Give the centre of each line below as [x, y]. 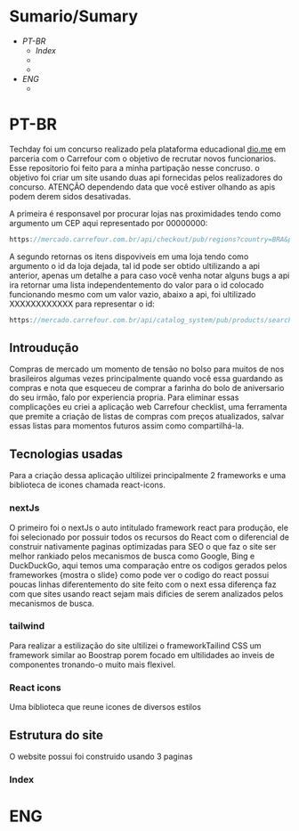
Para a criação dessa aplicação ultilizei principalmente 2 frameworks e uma [148, 476]
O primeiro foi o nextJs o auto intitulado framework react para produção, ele [149, 527]
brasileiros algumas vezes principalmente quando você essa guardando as [146, 379]
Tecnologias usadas [66, 454]
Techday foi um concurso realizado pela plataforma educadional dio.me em [148, 149]
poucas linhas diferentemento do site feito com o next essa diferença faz [143, 584]
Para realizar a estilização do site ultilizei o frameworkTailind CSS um [135, 645]
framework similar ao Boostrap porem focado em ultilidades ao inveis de [142, 655]
